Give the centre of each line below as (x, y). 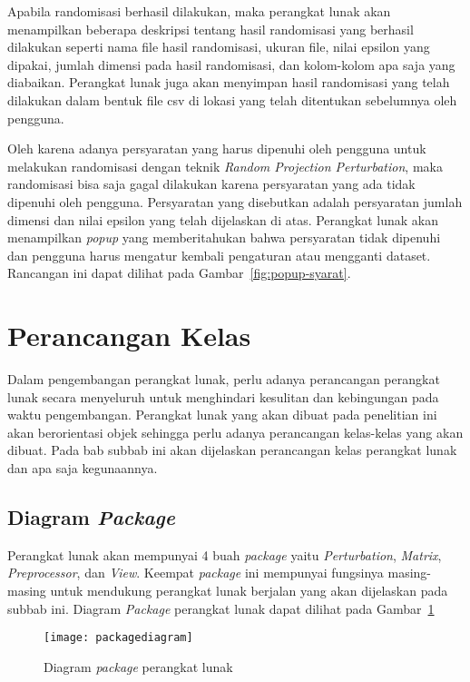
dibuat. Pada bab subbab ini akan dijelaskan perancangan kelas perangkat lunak (232, 450)
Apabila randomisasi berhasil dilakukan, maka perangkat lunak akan (199, 11)
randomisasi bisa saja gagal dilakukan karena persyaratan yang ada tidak (211, 184)
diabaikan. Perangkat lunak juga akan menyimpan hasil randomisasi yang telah (229, 82)
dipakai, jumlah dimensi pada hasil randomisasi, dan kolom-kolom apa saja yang (231, 64)
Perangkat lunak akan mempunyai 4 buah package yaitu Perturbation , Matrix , (225, 554)
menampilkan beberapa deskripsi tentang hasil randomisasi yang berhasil (211, 29)
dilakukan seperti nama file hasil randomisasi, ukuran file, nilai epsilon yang (219, 47)
